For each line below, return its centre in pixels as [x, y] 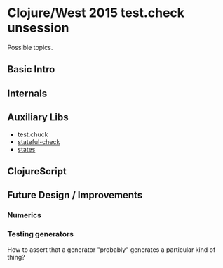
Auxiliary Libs [38, 117]
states [26, 149]
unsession [38, 28]
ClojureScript [37, 171]
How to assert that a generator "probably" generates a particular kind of [111, 249]
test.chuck [33, 134]
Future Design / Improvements [75, 195]
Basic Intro [31, 69]
